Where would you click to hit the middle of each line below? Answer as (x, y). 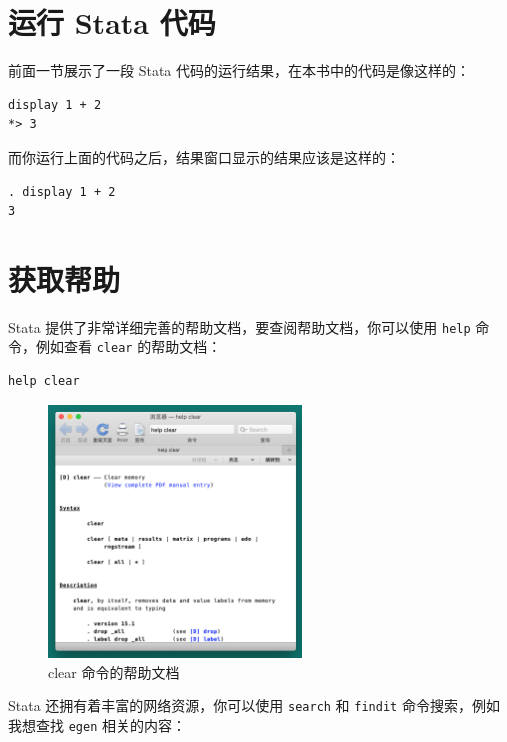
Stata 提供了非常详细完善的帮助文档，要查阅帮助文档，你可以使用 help (239, 326)
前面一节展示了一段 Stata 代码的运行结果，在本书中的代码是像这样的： (239, 70)
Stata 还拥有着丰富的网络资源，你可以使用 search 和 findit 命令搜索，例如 (254, 705)
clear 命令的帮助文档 (114, 671)
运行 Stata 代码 (112, 22)
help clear (44, 381)
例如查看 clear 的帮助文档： (128, 346)
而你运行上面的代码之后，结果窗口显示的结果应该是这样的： (204, 156)
